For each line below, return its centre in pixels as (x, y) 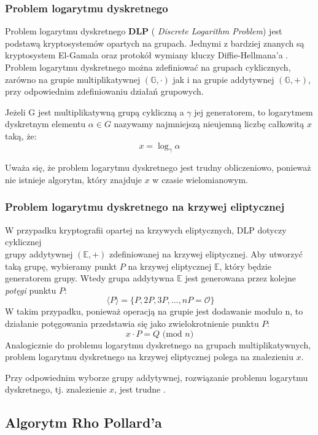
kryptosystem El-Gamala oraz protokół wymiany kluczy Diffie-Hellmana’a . (147, 55)
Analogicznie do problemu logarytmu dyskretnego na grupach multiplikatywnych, (158, 344)
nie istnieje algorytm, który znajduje (74, 179)
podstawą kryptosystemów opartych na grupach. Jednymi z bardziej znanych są (155, 43)
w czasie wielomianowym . (200, 179)
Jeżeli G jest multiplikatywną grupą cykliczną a (95, 112)
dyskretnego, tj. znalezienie (56, 389)
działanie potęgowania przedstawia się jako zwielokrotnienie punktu (132, 323)
